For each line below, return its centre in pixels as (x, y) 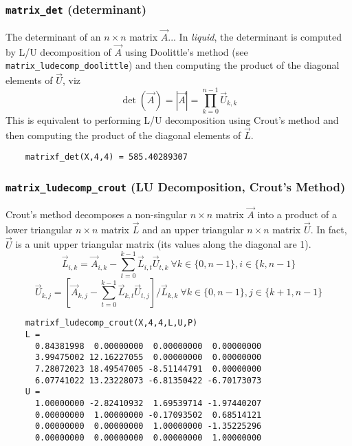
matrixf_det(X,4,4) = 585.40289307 (106, 157)
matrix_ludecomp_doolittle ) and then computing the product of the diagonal (173, 65)
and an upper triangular (193, 229)
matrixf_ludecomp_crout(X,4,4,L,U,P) (111, 323)
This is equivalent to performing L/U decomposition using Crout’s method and (172, 120)
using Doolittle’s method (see (186, 51)
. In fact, (329, 229)
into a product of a (297, 214)
